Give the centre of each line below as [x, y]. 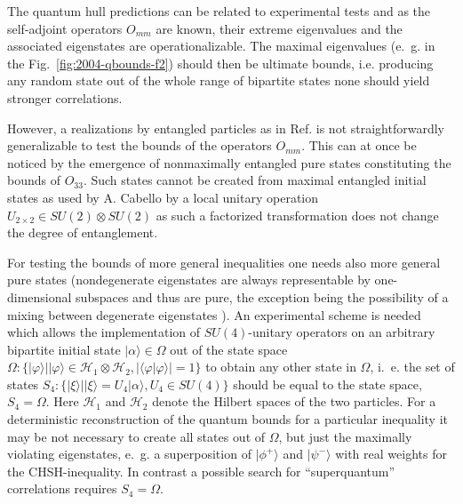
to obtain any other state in [281, 367]
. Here [62, 401]
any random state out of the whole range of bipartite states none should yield [219, 80]
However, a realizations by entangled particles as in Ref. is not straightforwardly [226, 128]
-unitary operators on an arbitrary [342, 332]
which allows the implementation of [104, 332]
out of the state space [229, 349]
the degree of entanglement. [83, 232]
